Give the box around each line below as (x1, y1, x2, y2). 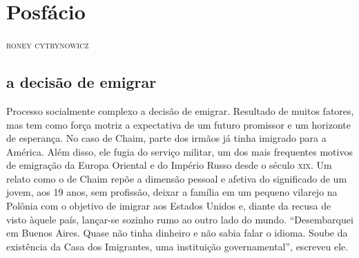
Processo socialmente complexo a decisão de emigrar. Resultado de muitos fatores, (6, 103, 354, 118)
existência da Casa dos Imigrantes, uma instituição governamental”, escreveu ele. (6, 239, 349, 253)
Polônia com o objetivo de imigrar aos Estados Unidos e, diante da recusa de (6, 199, 331, 213)
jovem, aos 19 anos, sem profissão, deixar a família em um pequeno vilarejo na (6, 185, 338, 199)
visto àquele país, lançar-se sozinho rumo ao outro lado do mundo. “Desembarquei (6, 212, 353, 226)
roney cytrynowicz (6, 37, 89, 52)
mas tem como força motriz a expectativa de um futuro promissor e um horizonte (6, 117, 351, 131)
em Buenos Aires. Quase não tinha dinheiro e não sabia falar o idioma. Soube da (6, 225, 348, 240)
